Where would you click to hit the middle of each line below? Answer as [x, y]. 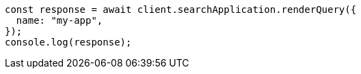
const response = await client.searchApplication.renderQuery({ [181, 10]
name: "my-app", [59, 20]
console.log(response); [68, 42]
